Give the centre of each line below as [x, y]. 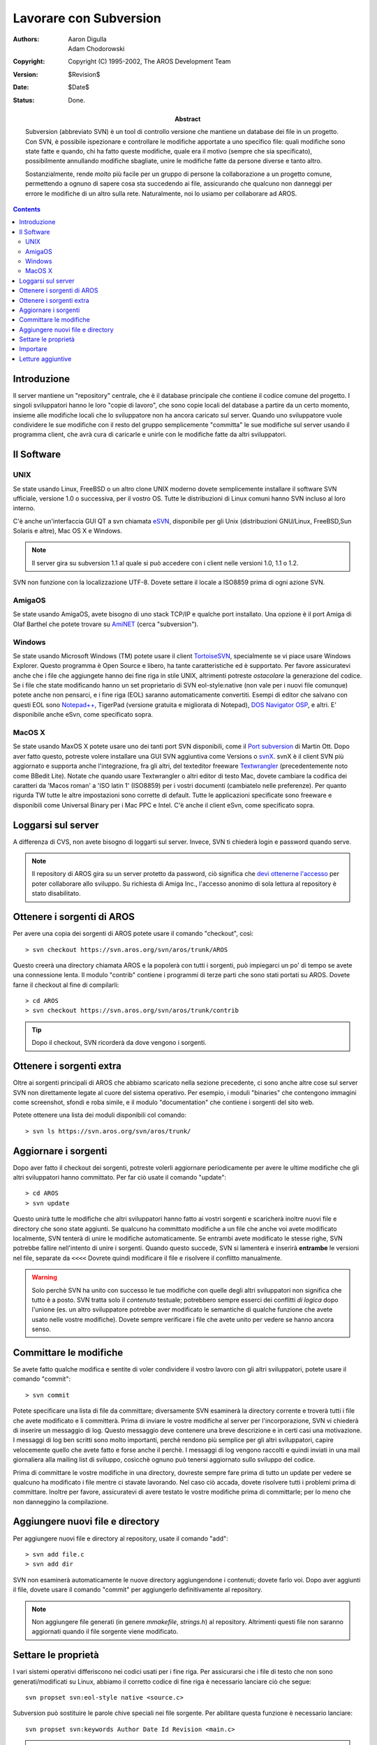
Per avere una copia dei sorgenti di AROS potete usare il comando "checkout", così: [133, 934]
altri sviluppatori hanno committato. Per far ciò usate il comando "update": [120, 1177]
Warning [44, 1277]
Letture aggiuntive [45, 359]
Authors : [26, 39]
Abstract [188, 119]
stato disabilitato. [57, 893]
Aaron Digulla [88, 39]
